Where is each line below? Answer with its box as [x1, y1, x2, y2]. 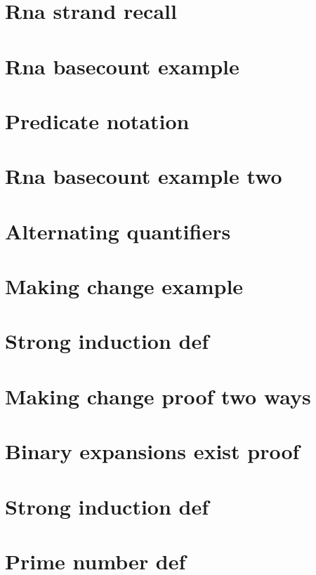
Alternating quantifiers [5, 216, 231, 245]
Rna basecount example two [5, 161, 282, 190]
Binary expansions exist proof [5, 437, 300, 465]
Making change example [5, 272, 244, 300]
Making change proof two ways [5, 381, 311, 410]
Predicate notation [5, 106, 190, 135]
